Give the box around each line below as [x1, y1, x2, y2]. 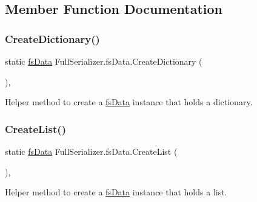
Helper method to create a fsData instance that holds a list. [5, 186, 227, 198]
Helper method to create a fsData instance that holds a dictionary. [5, 96, 253, 108]
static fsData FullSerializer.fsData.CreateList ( [5, 145, 178, 157]
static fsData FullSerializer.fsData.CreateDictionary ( [5, 55, 202, 67]
